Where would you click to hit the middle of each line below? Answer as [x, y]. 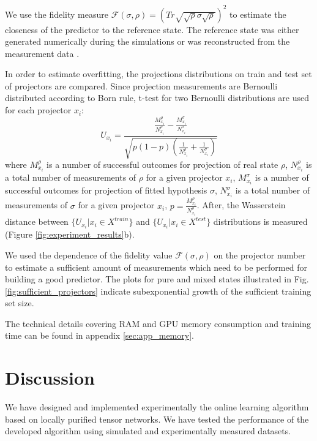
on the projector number [260, 254]
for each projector [38, 110]
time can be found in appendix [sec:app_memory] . [99, 335]
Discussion [50, 378]
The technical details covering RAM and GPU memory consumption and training [158, 323]
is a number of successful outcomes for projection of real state [162, 164]
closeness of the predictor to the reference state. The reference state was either [152, 29]
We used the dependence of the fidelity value [89, 254]
